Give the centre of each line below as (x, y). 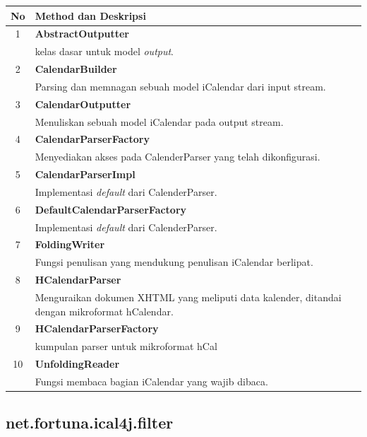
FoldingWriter (70, 244)
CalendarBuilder (76, 69)
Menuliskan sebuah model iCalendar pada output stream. (159, 121)
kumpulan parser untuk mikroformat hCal (126, 346)
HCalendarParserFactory (97, 328)
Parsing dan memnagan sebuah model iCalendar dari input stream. (180, 86)
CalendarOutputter (83, 104)
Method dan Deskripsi (90, 15)
